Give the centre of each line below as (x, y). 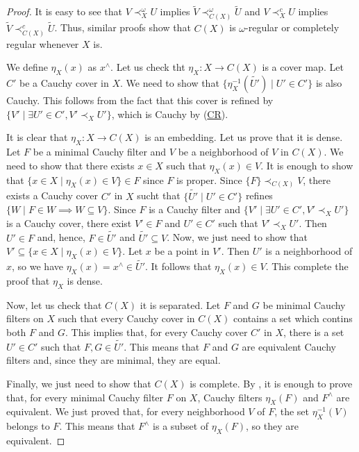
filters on (25, 318)
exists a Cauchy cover (52, 195)
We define (27, 67)
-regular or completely (292, 27)
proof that (28, 281)
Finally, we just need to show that (79, 383)
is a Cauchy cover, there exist (69, 223)
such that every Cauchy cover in (126, 318)
